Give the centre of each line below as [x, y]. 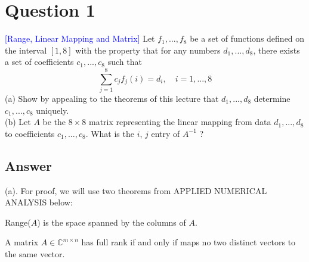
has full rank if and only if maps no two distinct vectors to [189, 242]
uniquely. [52, 110]
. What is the [110, 133]
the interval [26, 50]
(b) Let [18, 122]
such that [125, 62]
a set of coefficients [39, 62]
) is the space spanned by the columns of [112, 222]
